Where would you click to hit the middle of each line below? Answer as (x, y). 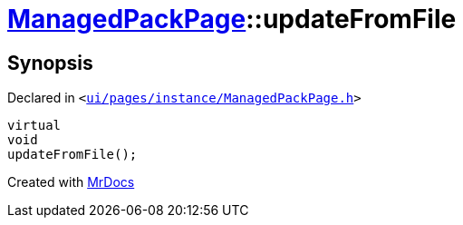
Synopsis (50, 63)
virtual (34, 126)
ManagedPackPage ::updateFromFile (232, 19)
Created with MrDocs (71, 182)
